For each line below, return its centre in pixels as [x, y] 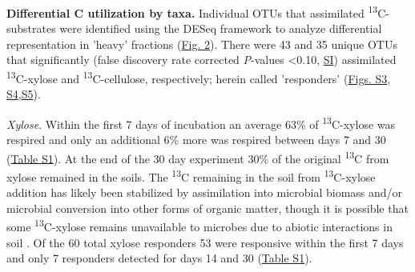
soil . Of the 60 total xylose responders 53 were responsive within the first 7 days [205, 242]
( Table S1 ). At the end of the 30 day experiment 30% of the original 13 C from [198, 157]
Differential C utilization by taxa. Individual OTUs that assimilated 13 [192, 12]
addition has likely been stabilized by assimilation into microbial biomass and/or [205, 192]
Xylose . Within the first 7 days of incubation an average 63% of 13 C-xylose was [201, 122]
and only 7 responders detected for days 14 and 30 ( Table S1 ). [159, 258]
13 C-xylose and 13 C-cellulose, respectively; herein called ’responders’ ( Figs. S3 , [199, 77]
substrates [31, 28]
